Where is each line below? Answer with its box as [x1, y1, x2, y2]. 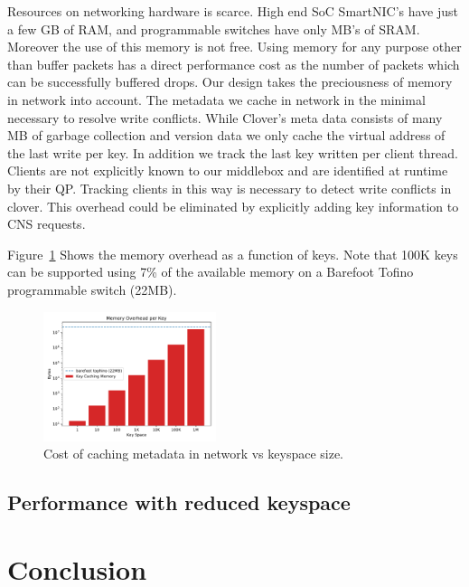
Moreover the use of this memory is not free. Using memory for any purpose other [7, 37, 462, 56]
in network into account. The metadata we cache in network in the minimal [7, 90, 426, 109]
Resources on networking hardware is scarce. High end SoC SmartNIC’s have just [7, 2, 459, 20]
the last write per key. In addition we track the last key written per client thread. [7, 143, 458, 162]
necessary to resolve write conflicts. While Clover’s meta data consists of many [7, 108, 443, 127]
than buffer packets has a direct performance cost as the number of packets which [7, 54, 460, 73]
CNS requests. [7, 214, 86, 233]
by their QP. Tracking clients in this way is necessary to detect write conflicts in [7, 178, 452, 197]
